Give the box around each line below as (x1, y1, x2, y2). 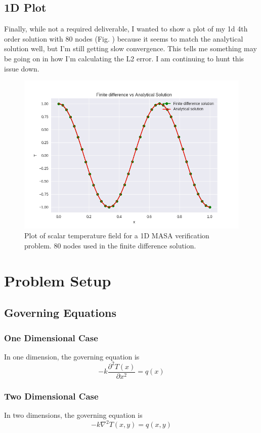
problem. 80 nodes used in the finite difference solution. (24, 240, 196, 250)
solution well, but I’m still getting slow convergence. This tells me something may (4, 43, 257, 54)
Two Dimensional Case (4, 389, 99, 402)
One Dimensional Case (4, 331, 98, 344)
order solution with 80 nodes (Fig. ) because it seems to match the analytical (4, 33, 243, 44)
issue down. (4, 63, 39, 74)
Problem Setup (4, 270, 111, 291)
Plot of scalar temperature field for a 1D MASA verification (24, 230, 209, 241)
